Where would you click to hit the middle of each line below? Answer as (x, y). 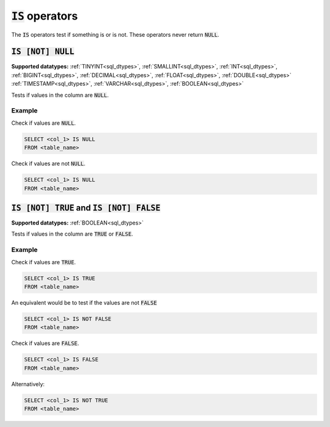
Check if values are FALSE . (45, 343)
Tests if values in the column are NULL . (60, 95)
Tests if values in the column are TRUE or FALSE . (72, 234)
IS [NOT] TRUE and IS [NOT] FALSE (86, 208)
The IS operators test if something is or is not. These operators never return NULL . (115, 34)
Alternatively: (28, 384)
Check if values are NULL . (44, 123)
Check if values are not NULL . (48, 164)
